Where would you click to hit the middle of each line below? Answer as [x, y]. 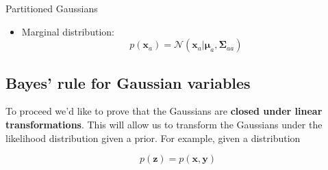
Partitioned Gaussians [52, 8]
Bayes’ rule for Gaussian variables [128, 82]
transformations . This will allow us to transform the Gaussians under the [164, 124]
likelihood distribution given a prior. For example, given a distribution [153, 138]
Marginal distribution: [68, 31]
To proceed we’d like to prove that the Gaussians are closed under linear [164, 111]
